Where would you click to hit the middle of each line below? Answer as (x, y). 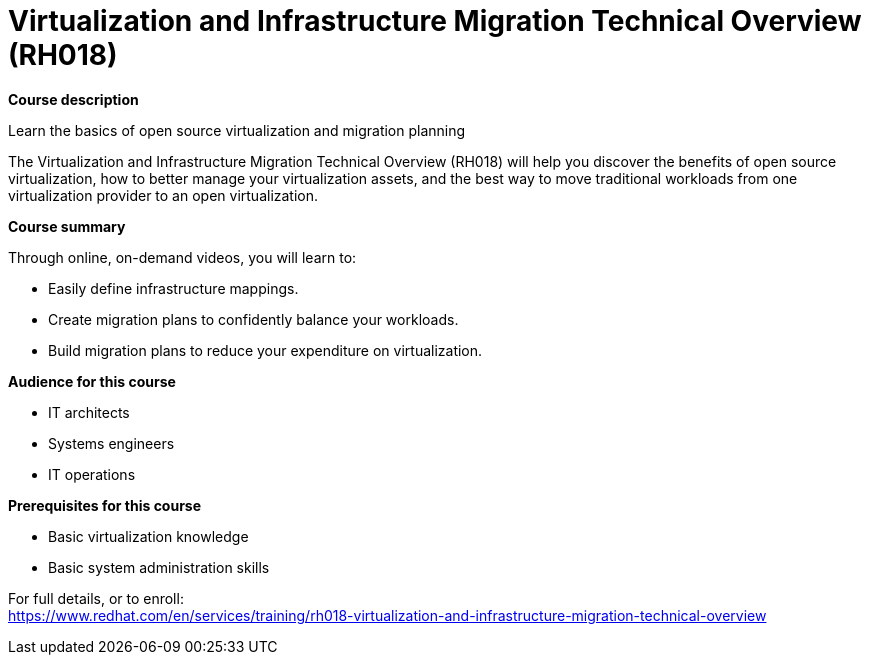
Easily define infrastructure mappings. (173, 288)
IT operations (92, 474)
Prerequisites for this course (105, 505)
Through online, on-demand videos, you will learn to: (182, 257)
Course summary (67, 226)
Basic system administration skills (159, 567)
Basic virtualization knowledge (148, 536)
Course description (73, 99)
